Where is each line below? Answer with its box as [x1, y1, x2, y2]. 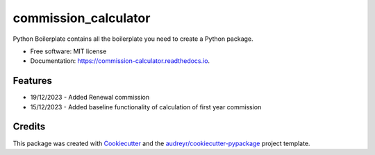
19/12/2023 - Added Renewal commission [30, 93, 149, 102]
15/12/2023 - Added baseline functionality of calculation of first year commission [30, 102, 262, 111]
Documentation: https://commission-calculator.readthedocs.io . [30, 57, 210, 65]
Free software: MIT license [30, 47, 107, 55]
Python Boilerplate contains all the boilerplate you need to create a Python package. [12, 35, 253, 43]
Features [12, 75, 52, 86]
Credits [12, 121, 46, 133]
